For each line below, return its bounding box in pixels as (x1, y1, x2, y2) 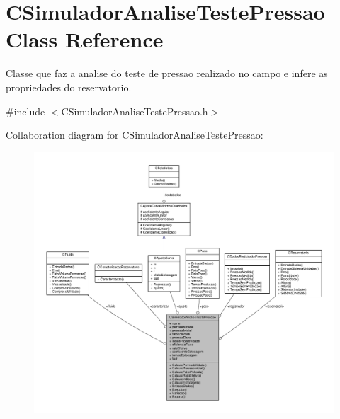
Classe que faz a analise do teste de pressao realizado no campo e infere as (6, 66, 328, 81)
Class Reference (6, 25, 164, 54)
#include (6, 103, 45, 118)
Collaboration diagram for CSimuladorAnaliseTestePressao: (6, 127, 263, 142)
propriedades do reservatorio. (6, 79, 132, 94)
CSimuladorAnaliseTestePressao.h (61, 103, 208, 118)
